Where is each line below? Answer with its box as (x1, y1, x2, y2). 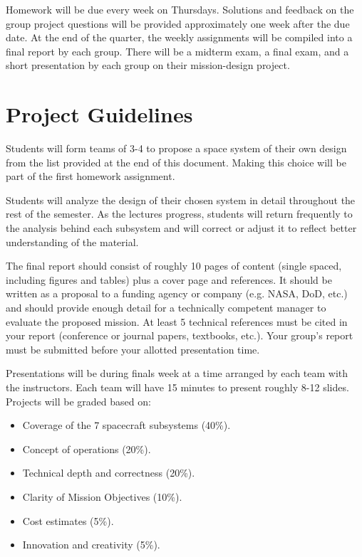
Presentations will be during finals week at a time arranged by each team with (6, 366, 348, 381)
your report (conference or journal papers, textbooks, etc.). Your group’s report (6, 328, 353, 343)
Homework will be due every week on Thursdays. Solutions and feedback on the (6, 2, 354, 16)
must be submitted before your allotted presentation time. (6, 341, 260, 356)
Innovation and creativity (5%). (22, 537, 160, 552)
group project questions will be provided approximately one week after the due (6, 16, 350, 31)
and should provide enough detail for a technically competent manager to (6, 300, 326, 315)
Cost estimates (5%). (22, 513, 114, 528)
